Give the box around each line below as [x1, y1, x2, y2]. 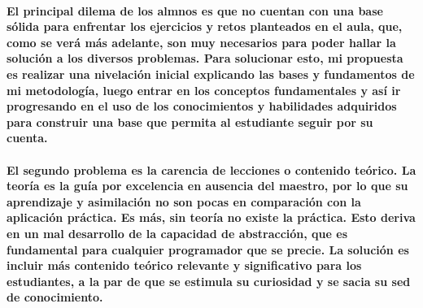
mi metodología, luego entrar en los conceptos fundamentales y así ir [7, 81, 401, 98]
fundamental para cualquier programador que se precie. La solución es [7, 241, 409, 258]
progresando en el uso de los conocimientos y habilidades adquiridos [7, 98, 397, 115]
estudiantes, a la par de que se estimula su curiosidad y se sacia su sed [7, 272, 411, 289]
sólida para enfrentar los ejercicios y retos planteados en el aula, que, [7, 18, 403, 35]
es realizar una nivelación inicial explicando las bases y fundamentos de [7, 65, 415, 82]
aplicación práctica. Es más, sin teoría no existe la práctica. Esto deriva [7, 209, 416, 226]
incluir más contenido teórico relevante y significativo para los [7, 257, 362, 274]
